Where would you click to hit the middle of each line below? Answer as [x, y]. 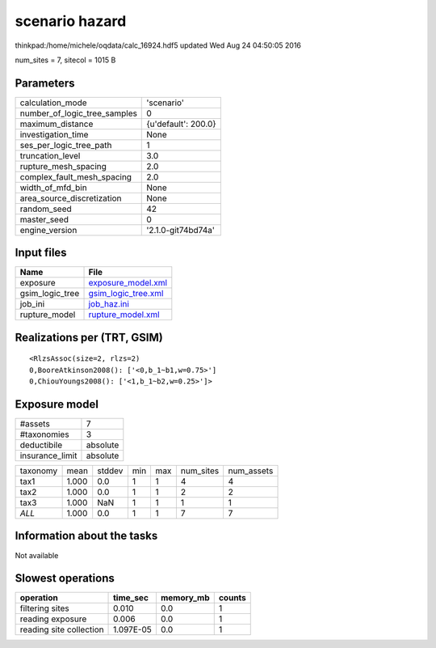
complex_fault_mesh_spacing [76, 176]
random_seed [46, 209]
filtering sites [45, 608]
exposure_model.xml [128, 283]
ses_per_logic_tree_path [66, 145]
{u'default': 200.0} [182, 124]
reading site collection [62, 629]
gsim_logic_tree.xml [126, 294]
